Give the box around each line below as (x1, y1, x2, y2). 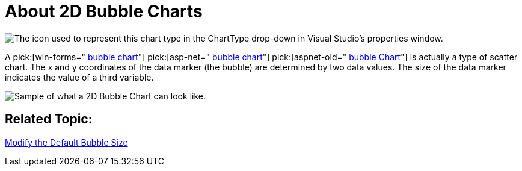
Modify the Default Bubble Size (5, 137, 128, 148)
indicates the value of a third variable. (5, 72, 154, 82)
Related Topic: (5, 111, 93, 127)
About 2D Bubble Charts (5, 1, 203, 22)
